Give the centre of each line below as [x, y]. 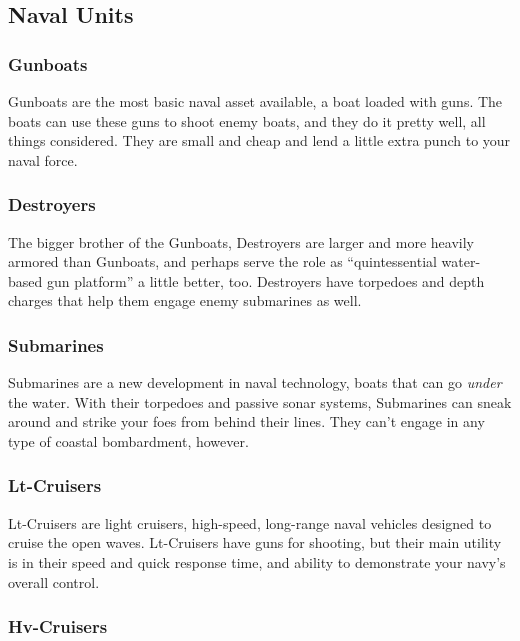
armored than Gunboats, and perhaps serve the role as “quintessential [222, 261]
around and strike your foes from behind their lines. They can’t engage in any [246, 421]
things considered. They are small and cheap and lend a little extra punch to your [259, 140]
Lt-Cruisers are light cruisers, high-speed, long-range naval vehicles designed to [250, 522]
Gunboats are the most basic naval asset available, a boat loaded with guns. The [255, 101]
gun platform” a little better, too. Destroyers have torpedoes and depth [265, 280]
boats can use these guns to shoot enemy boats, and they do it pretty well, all [247, 120]
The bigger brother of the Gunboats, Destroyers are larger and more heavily [241, 241]
